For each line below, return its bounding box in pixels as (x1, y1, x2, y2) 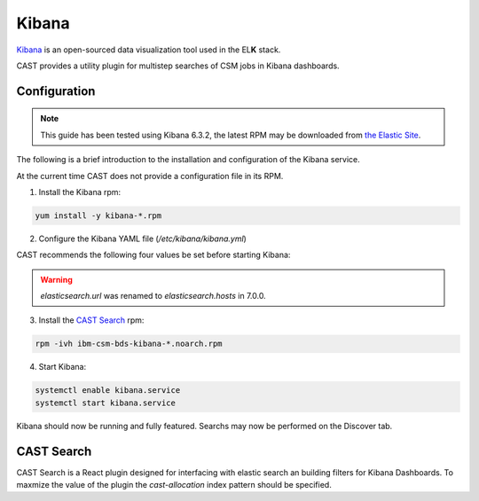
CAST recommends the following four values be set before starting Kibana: (16, 249, 291, 261)
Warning (40, 274, 73, 285)
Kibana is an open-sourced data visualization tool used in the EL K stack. (16, 44, 281, 55)
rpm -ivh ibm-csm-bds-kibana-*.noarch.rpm (35, 339, 223, 349)
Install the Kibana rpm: (38, 186, 122, 197)
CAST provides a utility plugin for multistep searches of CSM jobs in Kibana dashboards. (16, 60, 341, 71)
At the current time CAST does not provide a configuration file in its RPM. (16, 170, 284, 181)
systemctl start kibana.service (35, 397, 177, 408)
